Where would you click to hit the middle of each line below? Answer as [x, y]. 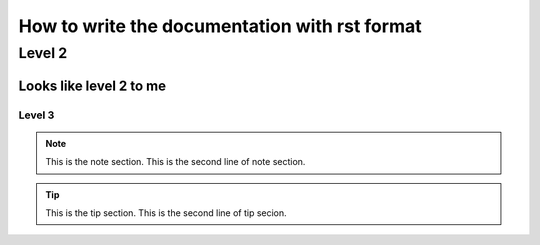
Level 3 [36, 115]
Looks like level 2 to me [92, 85]
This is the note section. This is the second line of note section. [175, 162]
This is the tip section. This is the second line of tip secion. [166, 212]
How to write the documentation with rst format [220, 26]
